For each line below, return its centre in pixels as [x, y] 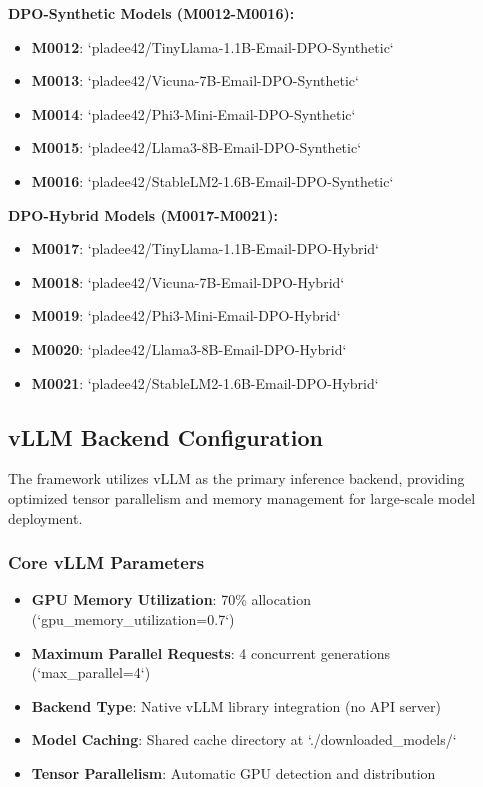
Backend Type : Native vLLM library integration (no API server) [236, 705]
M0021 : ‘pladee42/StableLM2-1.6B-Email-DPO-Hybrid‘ [205, 382]
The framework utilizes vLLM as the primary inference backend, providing [236, 478]
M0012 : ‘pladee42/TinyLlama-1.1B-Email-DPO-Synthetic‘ [212, 46]
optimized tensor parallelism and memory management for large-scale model [242, 497]
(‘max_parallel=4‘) [91, 672]
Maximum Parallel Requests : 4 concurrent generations [211, 652]
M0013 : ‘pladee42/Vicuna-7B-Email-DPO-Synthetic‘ [195, 80]
